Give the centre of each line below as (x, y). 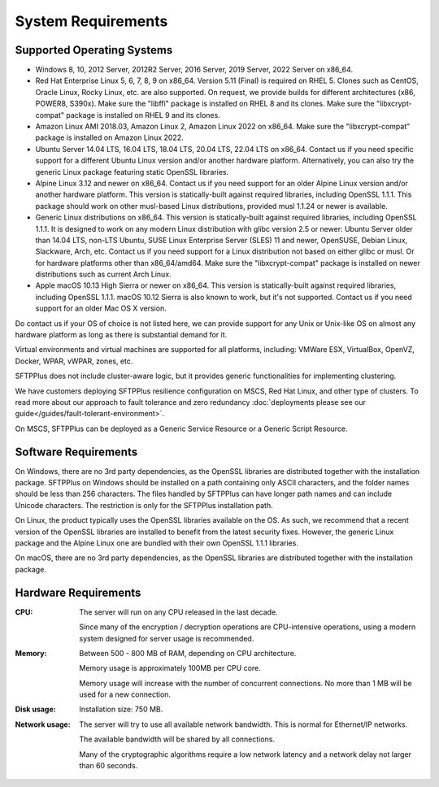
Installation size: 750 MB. (121, 709)
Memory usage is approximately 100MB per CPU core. (170, 668)
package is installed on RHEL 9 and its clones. (143, 115)
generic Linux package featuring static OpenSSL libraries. (132, 172)
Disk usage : (35, 709)
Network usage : (43, 724)
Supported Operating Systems (94, 50)
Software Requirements (76, 452)
